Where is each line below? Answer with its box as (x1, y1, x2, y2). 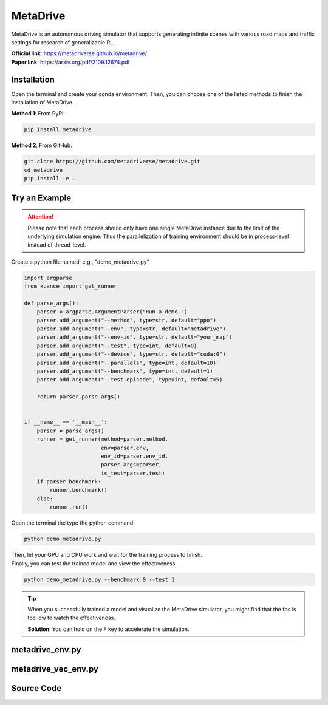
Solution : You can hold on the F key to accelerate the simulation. (27, 625, 190, 633)
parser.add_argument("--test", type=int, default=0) (36, 342, 197, 349)
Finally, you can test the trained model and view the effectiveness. (11, 559, 177, 567)
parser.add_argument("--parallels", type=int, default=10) (36, 359, 217, 366)
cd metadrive (24, 166, 63, 173)
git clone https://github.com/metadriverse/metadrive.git (24, 158, 200, 165)
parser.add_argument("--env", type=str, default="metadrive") (36, 325, 226, 332)
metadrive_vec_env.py (11, 664, 98, 674)
